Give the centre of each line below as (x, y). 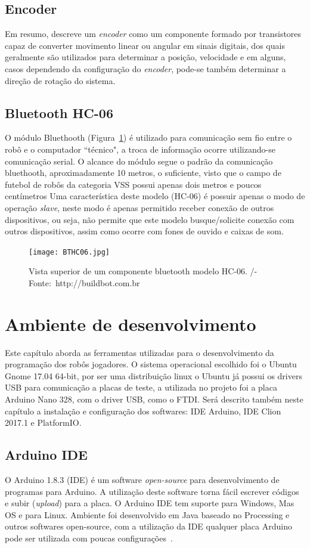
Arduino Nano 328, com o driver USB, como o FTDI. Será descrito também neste (154, 399)
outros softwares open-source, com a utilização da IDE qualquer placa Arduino (148, 526)
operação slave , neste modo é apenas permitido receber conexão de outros (139, 207)
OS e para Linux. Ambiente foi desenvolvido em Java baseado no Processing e (147, 514)
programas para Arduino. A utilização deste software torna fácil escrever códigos (152, 491)
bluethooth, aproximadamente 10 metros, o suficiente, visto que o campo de (143, 173)
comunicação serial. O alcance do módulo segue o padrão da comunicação (139, 161)
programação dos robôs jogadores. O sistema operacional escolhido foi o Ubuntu (151, 364)
